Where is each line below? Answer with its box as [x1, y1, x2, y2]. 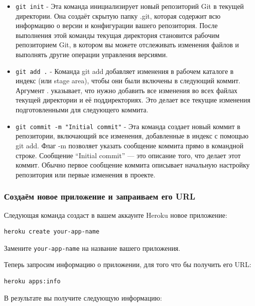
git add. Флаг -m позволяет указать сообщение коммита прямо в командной [15, 140, 244, 150]
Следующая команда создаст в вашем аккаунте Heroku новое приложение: [4, 209, 227, 220]
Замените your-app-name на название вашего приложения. [4, 242, 181, 253]
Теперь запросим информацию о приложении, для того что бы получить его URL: [4, 259, 252, 270]
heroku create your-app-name [4, 228, 100, 236]
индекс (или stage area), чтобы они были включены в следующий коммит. [15, 75, 241, 86]
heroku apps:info [4, 277, 61, 285]
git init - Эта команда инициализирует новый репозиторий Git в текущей [15, 1, 244, 11]
